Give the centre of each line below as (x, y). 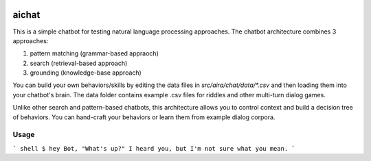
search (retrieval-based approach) (79, 63)
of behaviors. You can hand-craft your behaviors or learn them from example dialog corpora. (144, 117)
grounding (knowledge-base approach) (86, 73)
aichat (26, 15)
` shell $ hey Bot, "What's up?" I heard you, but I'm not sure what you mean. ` (154, 148)
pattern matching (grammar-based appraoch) (94, 53)
